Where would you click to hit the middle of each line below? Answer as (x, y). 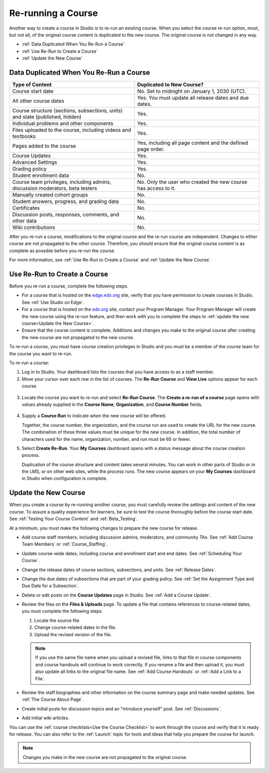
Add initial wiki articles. (45, 718)
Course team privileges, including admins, (62, 182)
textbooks (24, 136)
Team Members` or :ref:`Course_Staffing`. (65, 544)
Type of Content (32, 85)
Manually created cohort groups (50, 195)
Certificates (26, 208)
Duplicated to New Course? (170, 85)
